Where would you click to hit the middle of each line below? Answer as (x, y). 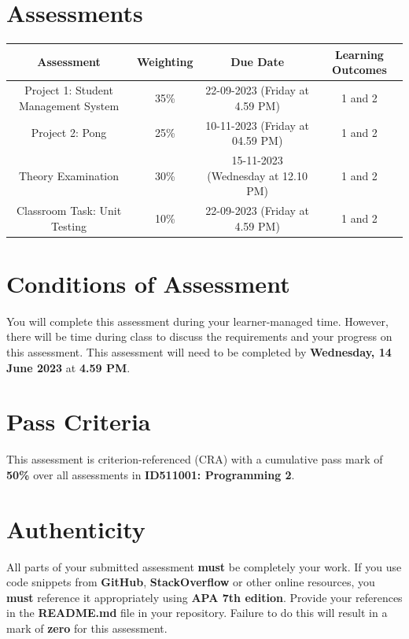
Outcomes (359, 70)
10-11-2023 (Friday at (257, 125)
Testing (69, 225)
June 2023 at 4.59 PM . (68, 367)
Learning (359, 54)
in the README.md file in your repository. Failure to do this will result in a (197, 613)
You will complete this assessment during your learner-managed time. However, (197, 321)
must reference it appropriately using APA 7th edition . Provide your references (204, 597)
